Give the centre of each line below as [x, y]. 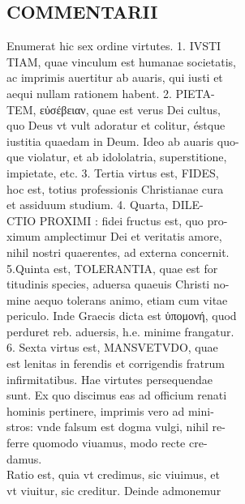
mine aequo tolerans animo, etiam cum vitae [117, 299]
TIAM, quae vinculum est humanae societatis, [121, 61]
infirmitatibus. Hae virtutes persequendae [110, 379]
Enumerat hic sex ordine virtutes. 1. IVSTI [114, 46]
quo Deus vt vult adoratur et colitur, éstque [116, 125]
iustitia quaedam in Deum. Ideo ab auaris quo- [123, 141]
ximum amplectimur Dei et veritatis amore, [114, 236]
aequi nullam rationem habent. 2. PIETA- [111, 93]
